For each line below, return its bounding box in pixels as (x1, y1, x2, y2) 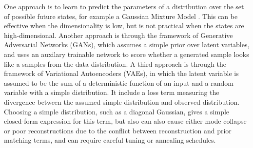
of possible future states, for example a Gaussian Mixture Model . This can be (4, 11, 238, 21)
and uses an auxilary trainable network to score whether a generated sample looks (4, 49, 249, 59)
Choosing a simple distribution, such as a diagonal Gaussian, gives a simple (4, 106, 230, 116)
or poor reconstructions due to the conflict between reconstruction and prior (4, 125, 232, 135)
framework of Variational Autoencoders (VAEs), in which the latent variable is (4, 68, 239, 78)
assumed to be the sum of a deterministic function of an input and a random (4, 77, 234, 88)
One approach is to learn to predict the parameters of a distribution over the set (4, 1, 244, 11)
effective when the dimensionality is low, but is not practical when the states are (4, 20, 244, 31)
